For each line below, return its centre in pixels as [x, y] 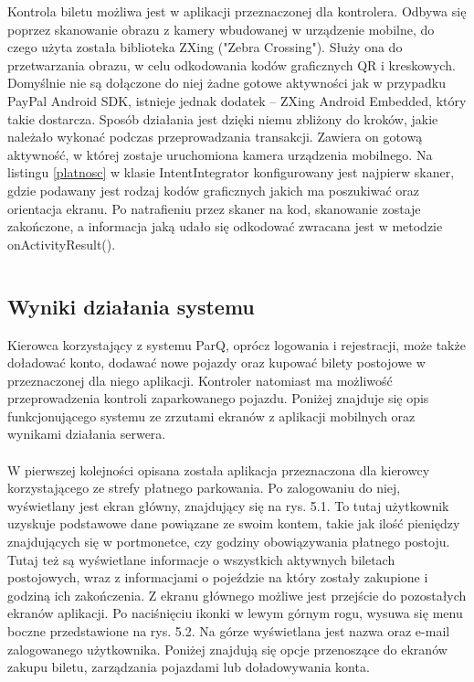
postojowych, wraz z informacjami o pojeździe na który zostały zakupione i [218, 577]
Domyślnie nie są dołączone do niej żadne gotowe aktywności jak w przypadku [226, 83]
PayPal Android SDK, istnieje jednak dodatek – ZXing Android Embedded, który [237, 100]
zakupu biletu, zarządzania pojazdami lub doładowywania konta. [189, 667]
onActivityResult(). [62, 244]
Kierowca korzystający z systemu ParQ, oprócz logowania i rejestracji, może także [237, 344]
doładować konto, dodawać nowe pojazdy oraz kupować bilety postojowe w [216, 362]
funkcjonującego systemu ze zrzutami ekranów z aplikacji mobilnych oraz [211, 416]
